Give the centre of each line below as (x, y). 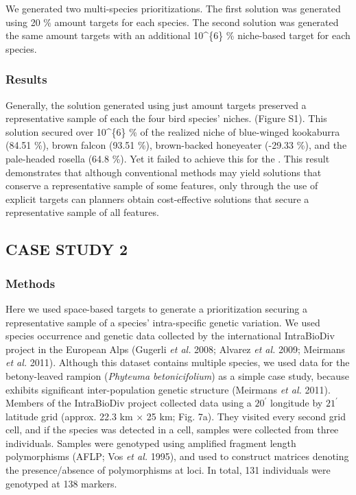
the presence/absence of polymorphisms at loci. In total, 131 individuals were (168, 470)
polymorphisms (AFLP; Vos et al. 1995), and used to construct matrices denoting (177, 456)
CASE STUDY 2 (67, 249)
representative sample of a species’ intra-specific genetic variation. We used (163, 322)
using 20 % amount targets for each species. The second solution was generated (172, 22)
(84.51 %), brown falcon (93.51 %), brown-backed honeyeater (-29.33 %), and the (176, 145)
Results (26, 79)
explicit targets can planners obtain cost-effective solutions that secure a (157, 198)
